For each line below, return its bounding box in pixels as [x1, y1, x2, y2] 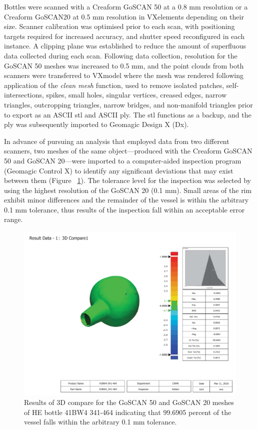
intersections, [4, 89, 44, 100]
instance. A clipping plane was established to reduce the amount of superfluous [4, 40, 246, 51]
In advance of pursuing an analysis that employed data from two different [4, 135, 229, 146]
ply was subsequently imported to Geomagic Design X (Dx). [4, 119, 189, 129]
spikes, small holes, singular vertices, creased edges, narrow [46, 89, 227, 100]
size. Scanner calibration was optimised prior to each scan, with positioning [4, 21, 235, 31]
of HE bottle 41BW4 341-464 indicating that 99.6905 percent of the [24, 406, 231, 417]
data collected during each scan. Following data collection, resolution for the [4, 50, 237, 60]
